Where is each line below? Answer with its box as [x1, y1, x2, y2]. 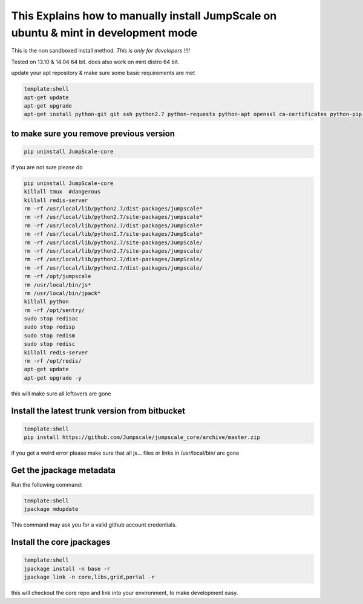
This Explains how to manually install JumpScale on [11, 9, 277, 22]
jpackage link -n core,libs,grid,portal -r [24, 574, 155, 580]
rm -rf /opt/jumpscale [24, 273, 91, 280]
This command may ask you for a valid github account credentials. [11, 521, 177, 528]
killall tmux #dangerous [24, 188, 101, 195]
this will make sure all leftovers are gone [11, 390, 111, 397]
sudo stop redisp [24, 323, 76, 331]
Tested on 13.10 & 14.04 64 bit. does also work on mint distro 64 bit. [11, 58, 180, 65]
